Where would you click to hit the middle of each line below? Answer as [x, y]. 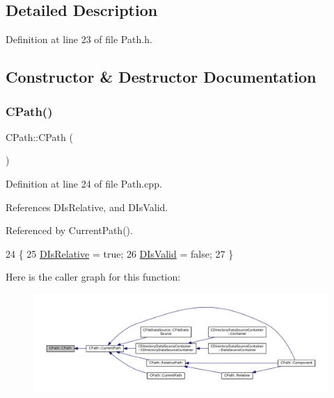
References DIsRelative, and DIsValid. [87, 207]
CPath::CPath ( [39, 136]
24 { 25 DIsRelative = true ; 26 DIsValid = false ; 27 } [120, 253]
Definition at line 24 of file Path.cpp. [84, 183]
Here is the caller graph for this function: [93, 277]
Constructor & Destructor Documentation [161, 77]
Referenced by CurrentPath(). [69, 230]
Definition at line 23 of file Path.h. [79, 39]
